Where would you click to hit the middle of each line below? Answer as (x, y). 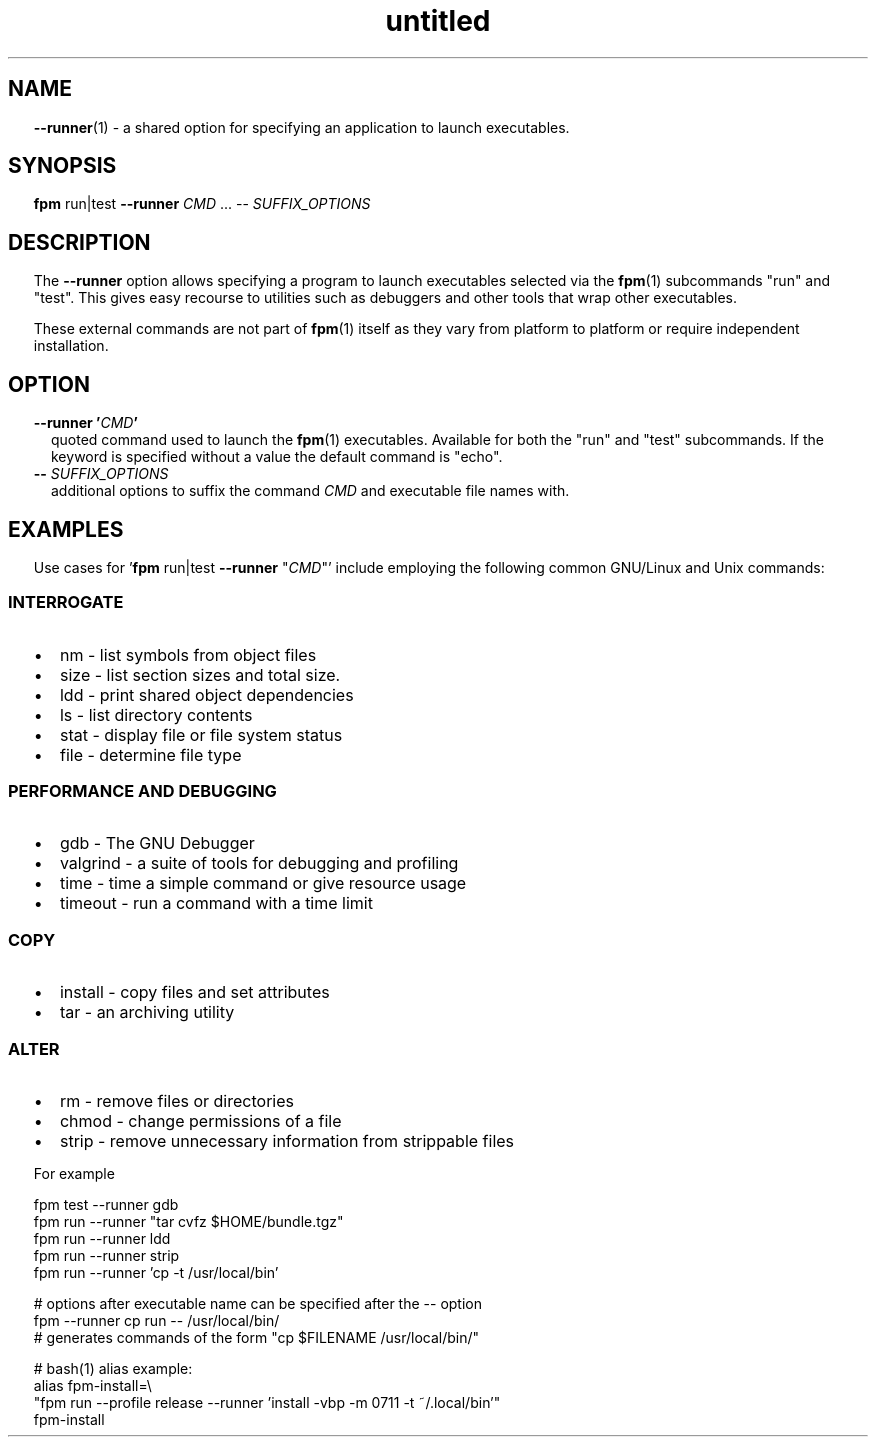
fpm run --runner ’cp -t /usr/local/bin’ (156, 1272)
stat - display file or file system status (201, 734)
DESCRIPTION (79, 242)
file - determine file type (150, 754)
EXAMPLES (66, 529)
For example (74, 1173)
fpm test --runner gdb (106, 1204)
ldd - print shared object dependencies (206, 694)
